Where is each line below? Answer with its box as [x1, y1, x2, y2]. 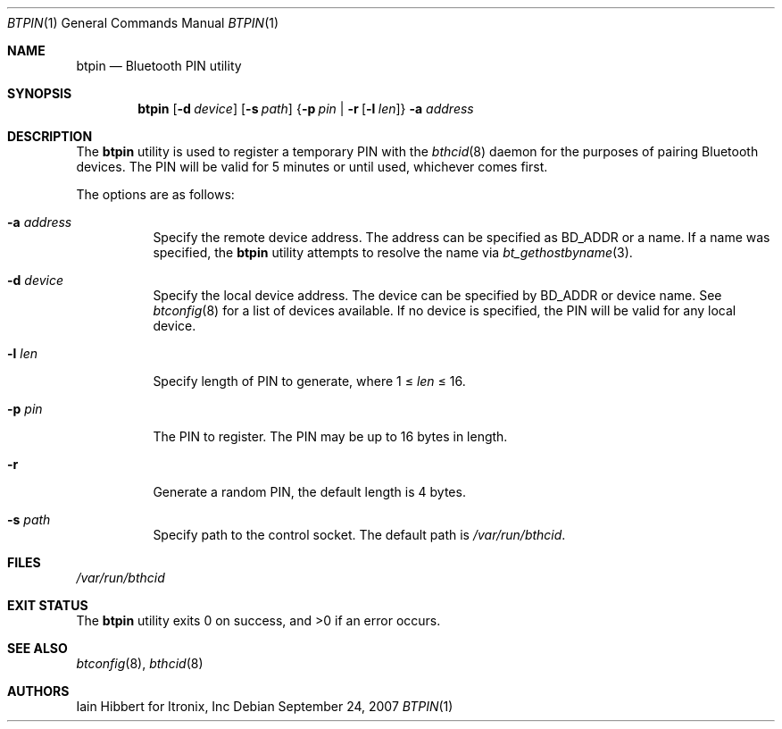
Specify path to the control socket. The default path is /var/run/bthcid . [153, 527, 566, 542]
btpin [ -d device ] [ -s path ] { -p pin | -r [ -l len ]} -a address [137, 101, 474, 116]
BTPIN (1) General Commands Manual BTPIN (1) [7, 15, 279, 30]
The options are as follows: [76, 187, 235, 202]
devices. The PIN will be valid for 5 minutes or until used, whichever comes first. [76, 159, 548, 174]
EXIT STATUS [7, 598, 88, 613]
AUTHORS [7, 683, 70, 699]
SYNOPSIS [7, 86, 72, 101]
